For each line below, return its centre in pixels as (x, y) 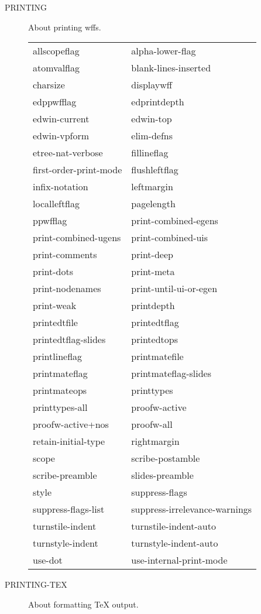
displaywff (152, 85)
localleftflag (56, 204)
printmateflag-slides (171, 373)
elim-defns (152, 136)
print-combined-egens (175, 221)
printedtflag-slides (69, 339)
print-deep (152, 255)
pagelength (153, 204)
